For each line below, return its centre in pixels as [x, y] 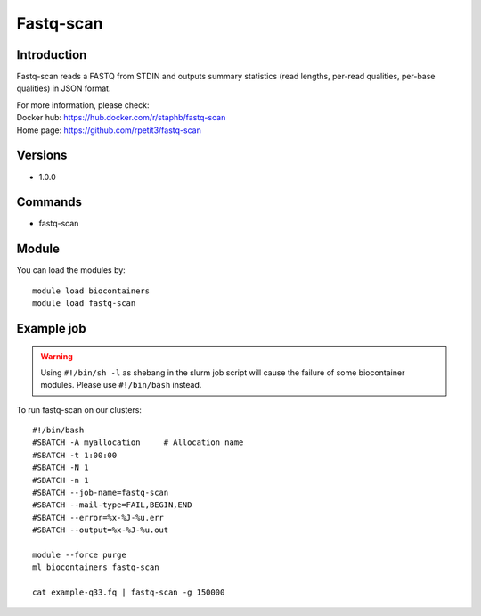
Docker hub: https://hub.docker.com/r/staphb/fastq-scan [121, 118]
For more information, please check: [83, 105]
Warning [57, 356]
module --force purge [79, 555]
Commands [49, 202]
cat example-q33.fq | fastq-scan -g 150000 [129, 592]
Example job [51, 329]
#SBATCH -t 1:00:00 [75, 455]
